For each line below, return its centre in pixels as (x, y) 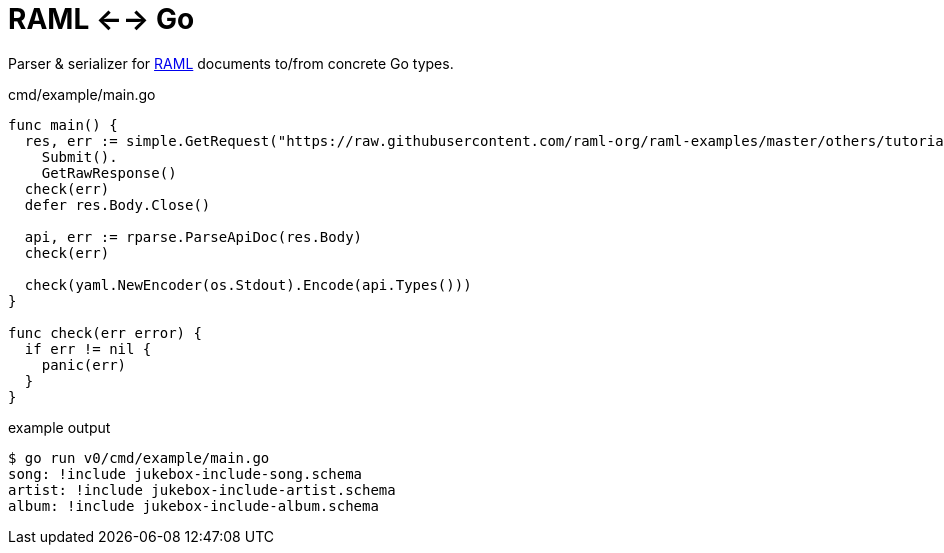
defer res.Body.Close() (117, 204)
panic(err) (84, 364)
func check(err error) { (105, 332)
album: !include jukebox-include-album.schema (193, 505)
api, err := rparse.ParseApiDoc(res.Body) (193, 236)
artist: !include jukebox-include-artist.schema (202, 489)
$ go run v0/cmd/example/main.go (139, 457)
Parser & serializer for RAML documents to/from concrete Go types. (231, 63)
